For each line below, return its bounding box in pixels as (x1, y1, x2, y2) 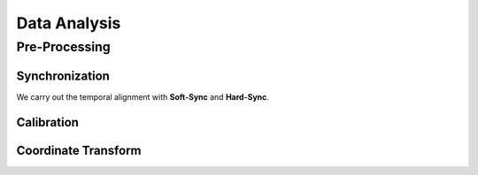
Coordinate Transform (16, 142, 142, 158)
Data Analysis (16, 13, 121, 33)
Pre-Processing (16, 39, 111, 55)
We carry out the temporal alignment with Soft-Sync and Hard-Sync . (16, 91, 270, 102)
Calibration (16, 115, 80, 130)
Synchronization (16, 68, 111, 83)
